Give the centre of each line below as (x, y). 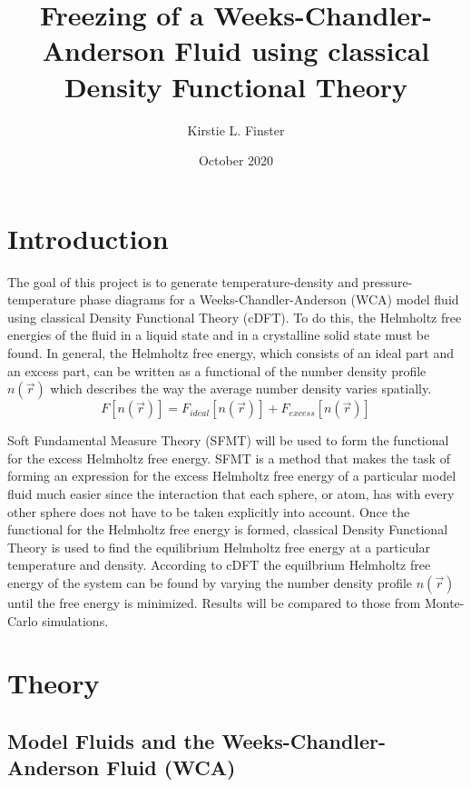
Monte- (444, 602)
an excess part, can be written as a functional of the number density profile (217, 370)
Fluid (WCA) (171, 767)
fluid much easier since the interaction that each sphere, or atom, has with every (231, 493)
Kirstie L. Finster (236, 130)
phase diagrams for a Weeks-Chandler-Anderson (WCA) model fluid (269, 299)
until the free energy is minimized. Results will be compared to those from (214, 602)
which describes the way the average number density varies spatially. (241, 389)
